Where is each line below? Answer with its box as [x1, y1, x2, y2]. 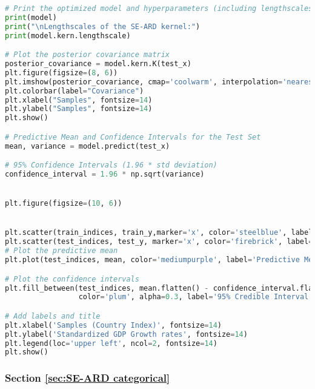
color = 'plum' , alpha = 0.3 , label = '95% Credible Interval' [78, 293, 313, 302]
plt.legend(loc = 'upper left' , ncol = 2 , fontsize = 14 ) [5, 339, 217, 348]
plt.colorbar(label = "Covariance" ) [5, 86, 144, 95]
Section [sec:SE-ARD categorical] [5, 370, 170, 385]
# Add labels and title [5, 311, 101, 320]
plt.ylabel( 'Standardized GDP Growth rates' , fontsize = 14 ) [5, 330, 248, 339]
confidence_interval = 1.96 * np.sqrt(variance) [5, 170, 205, 179]
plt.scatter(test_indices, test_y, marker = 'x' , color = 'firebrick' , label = [5, 237, 313, 246]
